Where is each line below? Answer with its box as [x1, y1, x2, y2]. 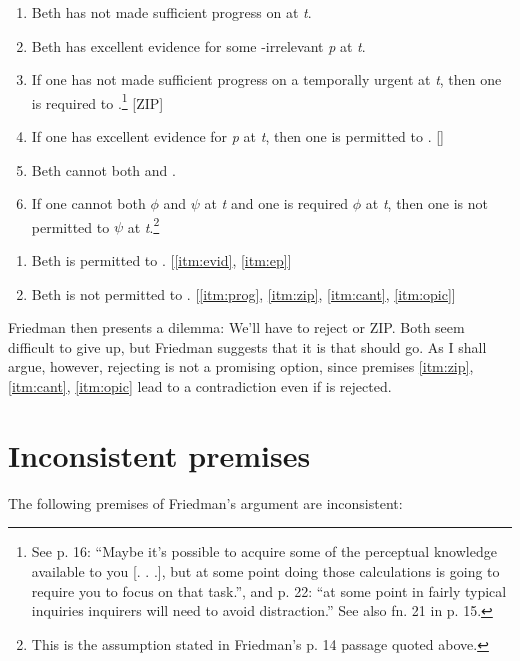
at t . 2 [127, 213, 160, 237]
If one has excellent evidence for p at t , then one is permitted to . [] [31, 126, 444, 147]
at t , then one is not [365, 193, 489, 214]
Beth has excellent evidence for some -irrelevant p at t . [31, 35, 366, 56]
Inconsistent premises [8, 434, 311, 475]
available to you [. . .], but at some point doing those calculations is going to [31, 560, 500, 581]
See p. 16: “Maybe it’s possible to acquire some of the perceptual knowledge [31, 541, 497, 562]
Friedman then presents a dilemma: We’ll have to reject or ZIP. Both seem [8, 317, 465, 338]
